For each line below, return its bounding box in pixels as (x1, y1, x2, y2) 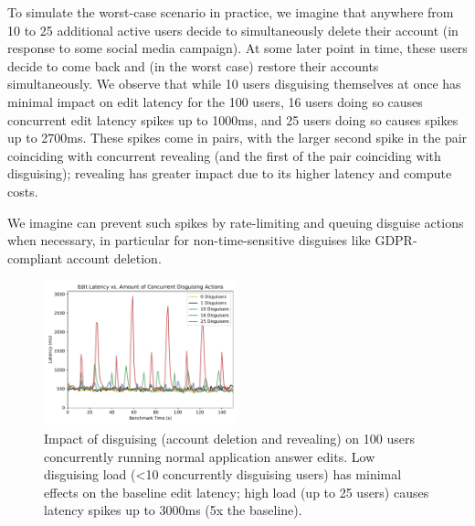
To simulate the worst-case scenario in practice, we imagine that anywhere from (7, 3, 454, 21)
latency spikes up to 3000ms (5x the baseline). (44, 500, 302, 520)
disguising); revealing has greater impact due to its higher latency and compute (7, 164, 452, 183)
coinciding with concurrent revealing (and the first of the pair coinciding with (7, 145, 441, 165)
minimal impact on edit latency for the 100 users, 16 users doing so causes (7, 91, 423, 111)
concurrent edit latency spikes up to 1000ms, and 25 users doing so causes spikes (7, 110, 459, 129)
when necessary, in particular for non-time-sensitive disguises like (7, 231, 371, 250)
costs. (7, 181, 38, 200)
